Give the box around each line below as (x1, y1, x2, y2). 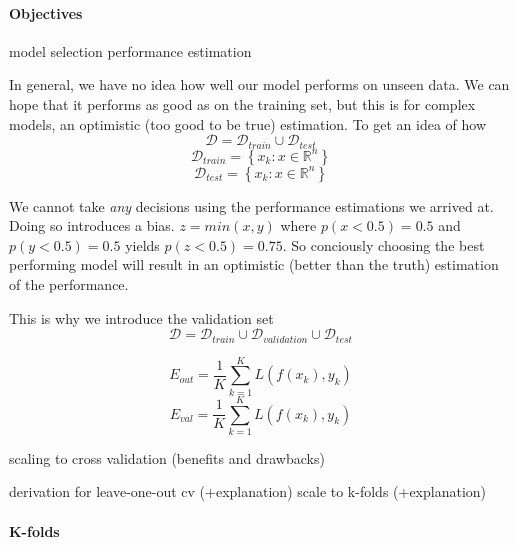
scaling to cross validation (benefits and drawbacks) (9, 447, 325, 468)
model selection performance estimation (9, 40, 252, 61)
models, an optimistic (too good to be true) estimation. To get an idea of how (9, 113, 487, 134)
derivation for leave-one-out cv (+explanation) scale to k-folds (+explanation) (9, 481, 487, 502)
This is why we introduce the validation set (9, 307, 274, 328)
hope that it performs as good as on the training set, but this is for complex (9, 93, 476, 114)
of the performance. (9, 274, 129, 294)
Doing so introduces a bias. (9, 215, 175, 236)
